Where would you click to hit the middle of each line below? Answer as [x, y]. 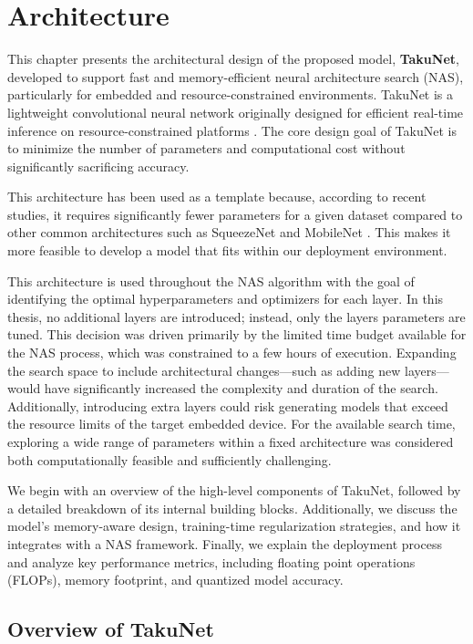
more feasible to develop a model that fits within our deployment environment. [227, 250]
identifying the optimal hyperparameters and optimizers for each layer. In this [226, 299]
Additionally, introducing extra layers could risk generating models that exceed [228, 405]
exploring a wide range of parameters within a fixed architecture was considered [231, 441]
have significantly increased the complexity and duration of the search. [241, 388]
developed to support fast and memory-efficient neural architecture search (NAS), [236, 76]
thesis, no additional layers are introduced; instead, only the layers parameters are [236, 316]
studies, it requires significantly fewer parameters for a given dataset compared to [235, 214]
